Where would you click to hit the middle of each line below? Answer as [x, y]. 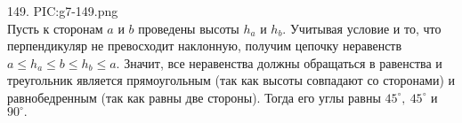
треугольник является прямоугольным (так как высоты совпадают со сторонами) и [231, 80]
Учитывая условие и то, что [365, 28]
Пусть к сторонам [55, 28]
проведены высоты [189, 28]
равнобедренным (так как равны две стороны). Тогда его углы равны [194, 97]
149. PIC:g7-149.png [63, 11]
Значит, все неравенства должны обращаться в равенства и [283, 62]
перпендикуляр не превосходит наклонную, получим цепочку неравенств [205, 46]
